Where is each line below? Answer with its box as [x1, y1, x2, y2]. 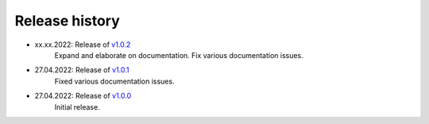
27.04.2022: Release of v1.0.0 [34, 91, 131, 101]
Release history [14, 12, 121, 29]
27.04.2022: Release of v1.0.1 [34, 65, 129, 75]
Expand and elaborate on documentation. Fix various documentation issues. [54, 50, 303, 60]
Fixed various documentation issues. [54, 76, 175, 86]
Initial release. [54, 102, 100, 111]
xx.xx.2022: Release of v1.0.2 [34, 40, 131, 49]
